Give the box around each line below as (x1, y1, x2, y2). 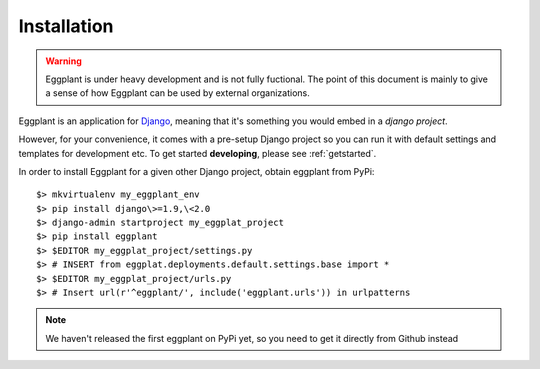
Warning (45, 55, 82, 67)
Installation (18, 15, 114, 37)
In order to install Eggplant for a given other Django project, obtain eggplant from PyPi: (18, 165, 375, 177)
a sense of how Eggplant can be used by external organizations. (45, 87, 310, 99)
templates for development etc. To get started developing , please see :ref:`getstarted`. (18, 147, 377, 159)
